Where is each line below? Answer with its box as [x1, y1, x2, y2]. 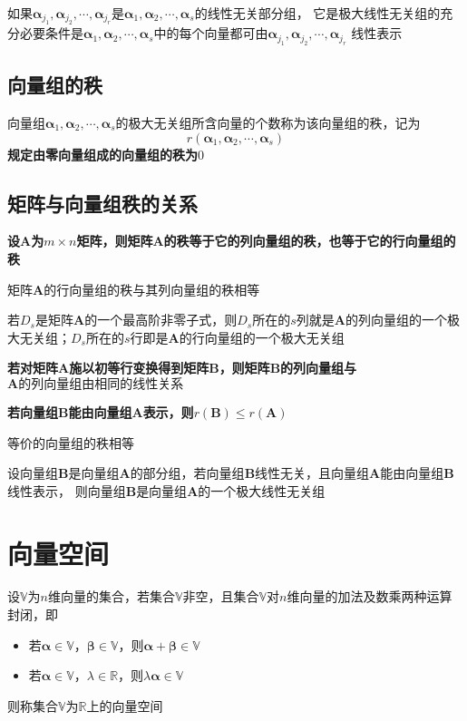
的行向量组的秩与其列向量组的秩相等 [44, 279, 260, 298]
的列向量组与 [280, 358, 357, 377]
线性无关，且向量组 [255, 463, 370, 482]
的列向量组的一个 [345, 310, 447, 329]
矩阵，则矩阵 [76, 231, 153, 250]
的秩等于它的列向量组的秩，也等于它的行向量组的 [163, 231, 456, 250]
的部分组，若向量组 [130, 463, 245, 482]
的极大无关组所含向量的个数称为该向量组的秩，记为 [115, 113, 421, 132]
